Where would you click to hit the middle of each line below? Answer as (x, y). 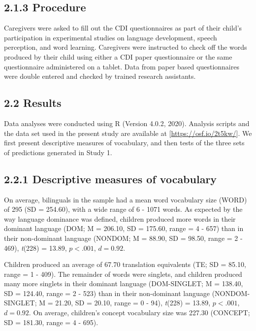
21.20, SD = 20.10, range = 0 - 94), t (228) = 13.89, (133, 303)
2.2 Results (33, 103)
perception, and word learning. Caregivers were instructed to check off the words (126, 47)
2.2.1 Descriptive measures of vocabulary (111, 179)
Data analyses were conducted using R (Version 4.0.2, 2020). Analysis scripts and (127, 123)
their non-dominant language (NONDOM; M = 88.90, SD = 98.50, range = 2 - (123, 238)
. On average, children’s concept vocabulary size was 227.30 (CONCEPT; (139, 313)
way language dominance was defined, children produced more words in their (120, 218)
